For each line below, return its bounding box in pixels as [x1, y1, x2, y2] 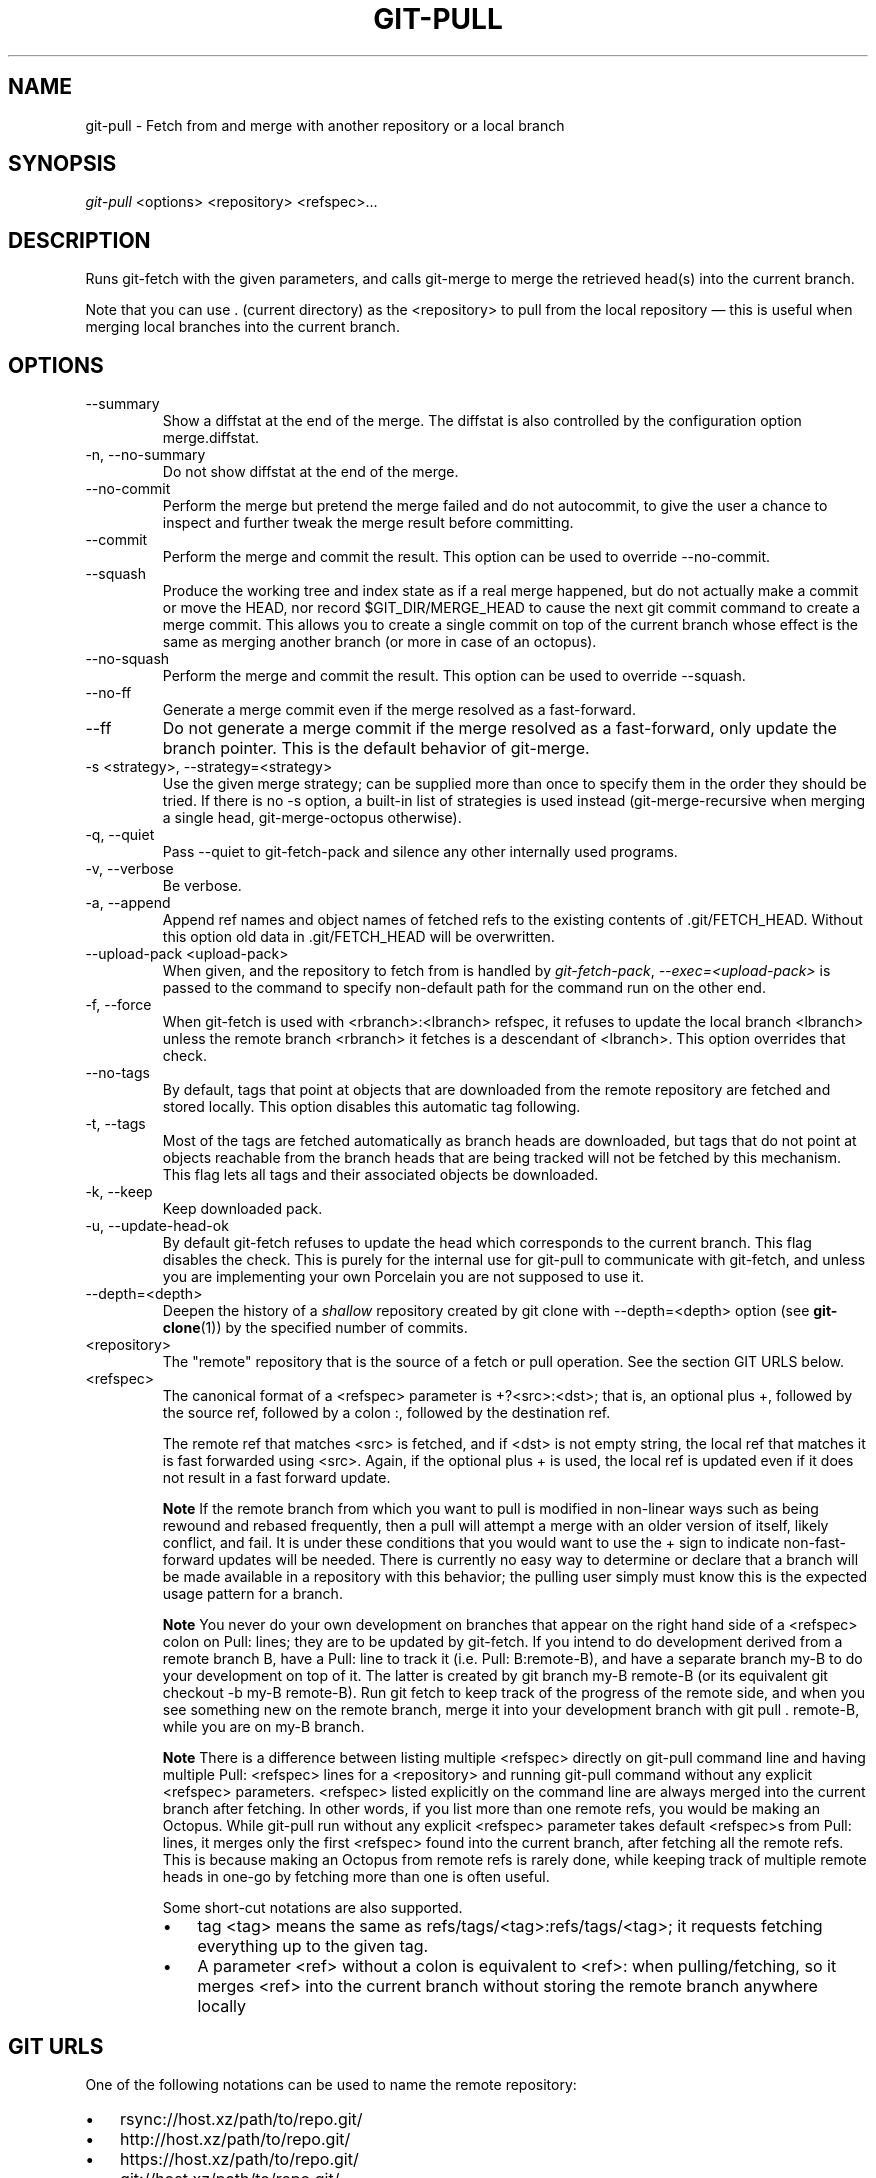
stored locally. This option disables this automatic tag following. [162, 1098, 581, 1116]
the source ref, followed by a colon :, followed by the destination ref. [162, 1404, 611, 1422]
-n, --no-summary [85, 446, 206, 464]
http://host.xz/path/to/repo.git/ [120, 2128, 351, 2149]
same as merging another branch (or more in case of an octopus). [162, 633, 597, 651]
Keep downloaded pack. [162, 1200, 323, 1218]
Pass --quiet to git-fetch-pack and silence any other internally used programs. [162, 843, 678, 861]
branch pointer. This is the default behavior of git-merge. [162, 738, 590, 759]
